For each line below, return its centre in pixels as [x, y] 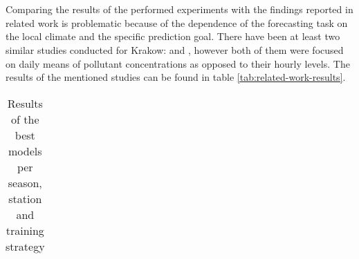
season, [25, 182]
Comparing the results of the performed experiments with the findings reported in [179, 9]
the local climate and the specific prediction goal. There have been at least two [173, 36]
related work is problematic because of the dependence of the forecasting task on [177, 22]
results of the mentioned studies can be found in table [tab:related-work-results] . [176, 77]
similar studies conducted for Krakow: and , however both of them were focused [175, 49]
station [25, 198]
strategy [25, 246]
